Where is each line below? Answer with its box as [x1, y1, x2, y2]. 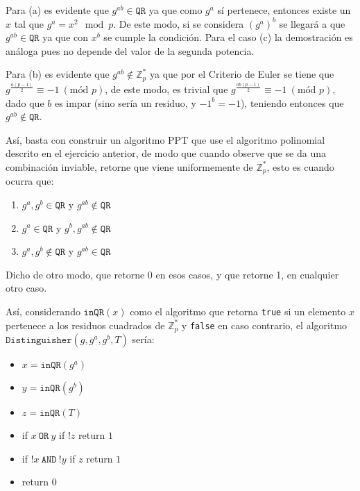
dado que [6, 95, 44, 110]
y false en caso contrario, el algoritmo [181, 317, 348, 332]
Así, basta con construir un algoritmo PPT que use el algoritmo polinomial [6, 132, 325, 147]
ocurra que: [6, 174, 54, 188]
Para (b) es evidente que [6, 67, 110, 81]
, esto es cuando [266, 159, 334, 174]
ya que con [42, 30, 89, 44]
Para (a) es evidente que [6, 3, 109, 17]
